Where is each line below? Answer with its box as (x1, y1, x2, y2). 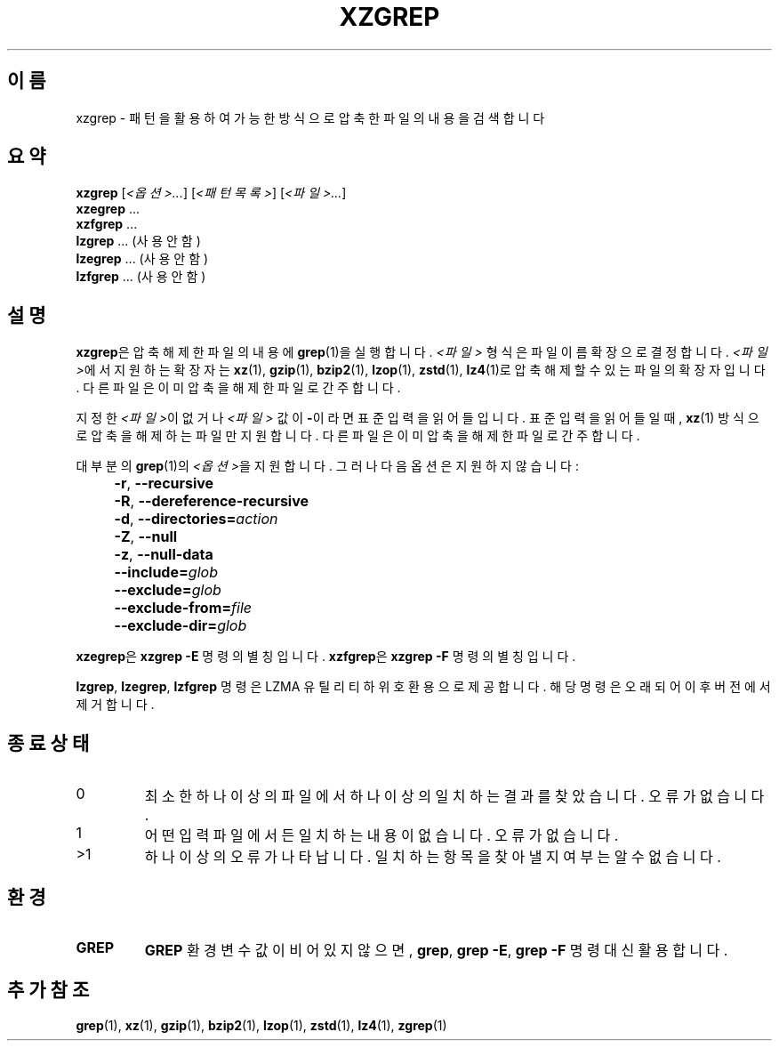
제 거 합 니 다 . (76, 697, 155, 713)
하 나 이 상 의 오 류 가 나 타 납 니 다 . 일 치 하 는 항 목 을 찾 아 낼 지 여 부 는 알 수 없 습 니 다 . (144, 848, 721, 867)
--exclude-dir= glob (114, 617, 247, 635)
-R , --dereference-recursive (114, 492, 309, 511)
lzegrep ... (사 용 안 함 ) (76, 251, 209, 267)
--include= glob (114, 563, 218, 582)
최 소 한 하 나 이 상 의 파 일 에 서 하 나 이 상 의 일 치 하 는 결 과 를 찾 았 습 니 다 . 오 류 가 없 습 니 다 (144, 787, 765, 806)
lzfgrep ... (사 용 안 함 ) (76, 269, 206, 285)
